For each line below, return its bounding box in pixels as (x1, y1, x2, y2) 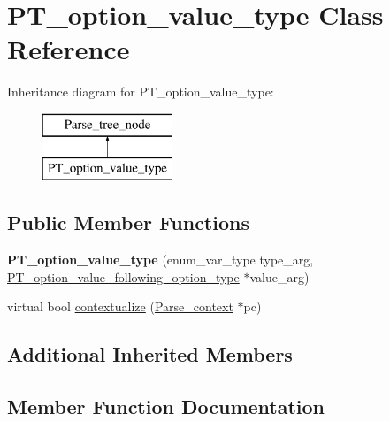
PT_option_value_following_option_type (7, 267, 240, 286)
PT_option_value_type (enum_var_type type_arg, (7, 250, 314, 269)
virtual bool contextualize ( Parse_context (7, 297, 233, 316)
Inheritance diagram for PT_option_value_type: (7, 82, 274, 101)
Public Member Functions (7, 209, 249, 236)
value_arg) (249, 267, 310, 286)
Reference (7, 31, 130, 67)
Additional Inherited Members (7, 341, 293, 368)
